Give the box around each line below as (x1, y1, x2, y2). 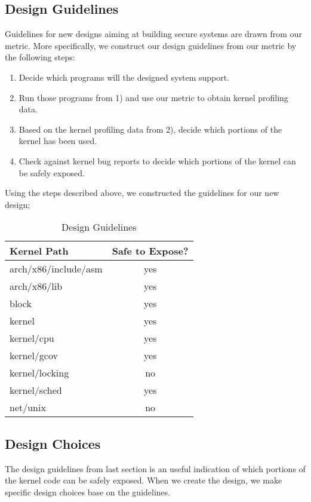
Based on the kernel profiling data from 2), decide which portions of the (19, 123, 282, 135)
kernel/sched (10, 383, 62, 397)
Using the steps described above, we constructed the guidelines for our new (5, 186, 279, 199)
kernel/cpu (10, 331, 54, 345)
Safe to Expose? (112, 244, 189, 258)
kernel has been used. (19, 134, 97, 147)
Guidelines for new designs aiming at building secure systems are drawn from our (5, 27, 302, 40)
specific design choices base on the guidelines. (5, 485, 171, 498)
